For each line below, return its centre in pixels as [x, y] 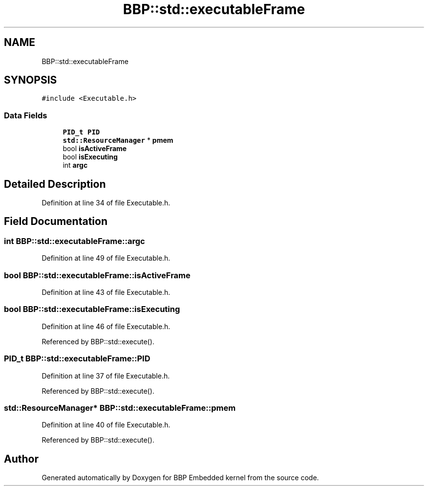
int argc [75, 165]
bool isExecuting [90, 157]
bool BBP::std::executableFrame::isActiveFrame [97, 275]
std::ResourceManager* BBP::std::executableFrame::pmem [120, 408]
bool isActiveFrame [95, 149]
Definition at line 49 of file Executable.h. [106, 258]
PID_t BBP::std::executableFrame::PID [77, 359]
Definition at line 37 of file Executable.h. [106, 376]
